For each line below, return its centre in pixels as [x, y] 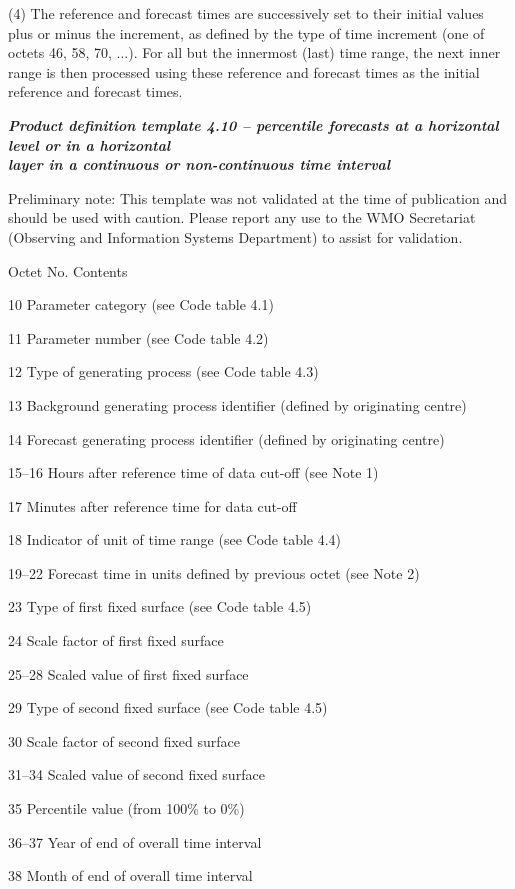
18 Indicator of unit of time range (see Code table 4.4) [175, 539]
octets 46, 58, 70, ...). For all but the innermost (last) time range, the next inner [254, 52]
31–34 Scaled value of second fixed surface [136, 774]
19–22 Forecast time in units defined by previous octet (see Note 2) [214, 572]
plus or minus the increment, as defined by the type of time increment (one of [246, 32]
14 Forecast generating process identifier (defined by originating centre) [226, 438]
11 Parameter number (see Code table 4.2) [138, 337]
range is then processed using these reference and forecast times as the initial [244, 71]
